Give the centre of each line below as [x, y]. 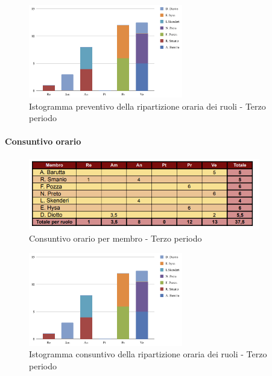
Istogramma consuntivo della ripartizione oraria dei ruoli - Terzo [148, 354]
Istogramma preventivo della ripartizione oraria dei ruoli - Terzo [147, 106]
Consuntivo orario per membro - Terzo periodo [115, 238]
